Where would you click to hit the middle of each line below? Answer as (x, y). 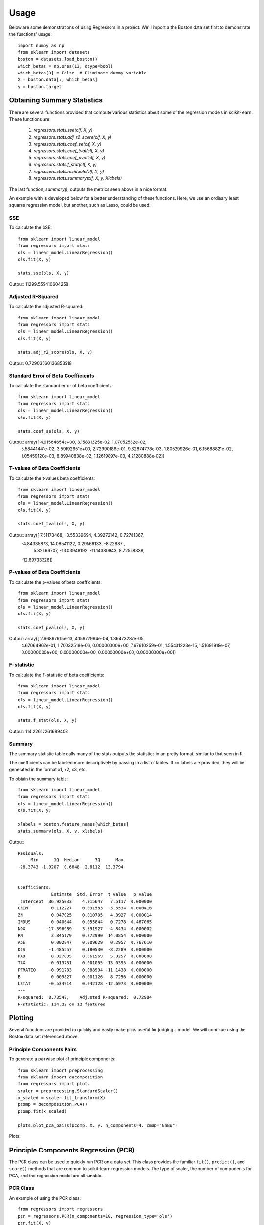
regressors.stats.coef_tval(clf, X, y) (69, 151)
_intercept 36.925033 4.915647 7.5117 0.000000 (85, 901)
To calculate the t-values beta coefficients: (52, 478)
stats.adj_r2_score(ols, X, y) (55, 352)
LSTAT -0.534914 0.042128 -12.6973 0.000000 (85, 983)
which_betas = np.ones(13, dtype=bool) (66, 66)
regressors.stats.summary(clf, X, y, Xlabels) (78, 178)
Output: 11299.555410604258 (39, 284)
